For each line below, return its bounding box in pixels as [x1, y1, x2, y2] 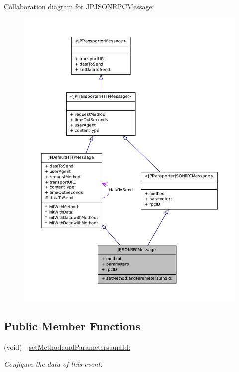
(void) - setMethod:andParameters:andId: [4, 341, 131, 352]
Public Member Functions [4, 318, 140, 334]
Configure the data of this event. [4, 358, 103, 369]
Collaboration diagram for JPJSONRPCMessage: [4, 1, 154, 11]
